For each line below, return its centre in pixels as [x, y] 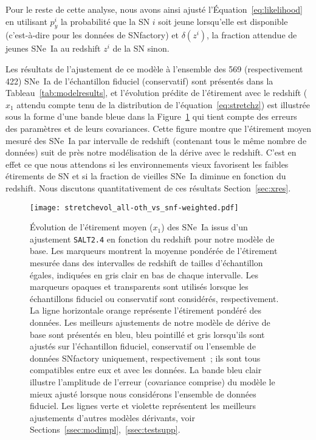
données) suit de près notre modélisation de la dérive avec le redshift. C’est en [151, 152]
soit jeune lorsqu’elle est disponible [223, 21]
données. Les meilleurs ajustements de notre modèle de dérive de [150, 322]
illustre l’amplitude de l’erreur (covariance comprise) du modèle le [153, 381]
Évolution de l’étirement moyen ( [91, 227]
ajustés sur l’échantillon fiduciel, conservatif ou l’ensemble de [143, 346]
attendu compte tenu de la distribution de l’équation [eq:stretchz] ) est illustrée [163, 104]
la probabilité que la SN [105, 21]
